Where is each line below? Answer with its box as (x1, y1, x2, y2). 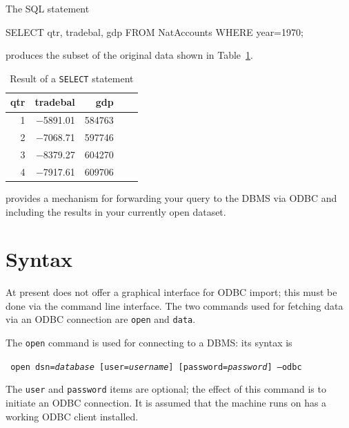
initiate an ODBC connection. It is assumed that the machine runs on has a (6, 396, 327, 410)
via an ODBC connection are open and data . (6, 312, 196, 326)
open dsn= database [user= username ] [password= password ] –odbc (10, 362, 302, 372)
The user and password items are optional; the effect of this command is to (6, 382, 326, 396)
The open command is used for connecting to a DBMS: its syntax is (6, 335, 292, 350)
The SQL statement (6, 1, 90, 15)
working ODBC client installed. (6, 409, 139, 423)
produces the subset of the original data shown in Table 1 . (6, 48, 253, 62)
